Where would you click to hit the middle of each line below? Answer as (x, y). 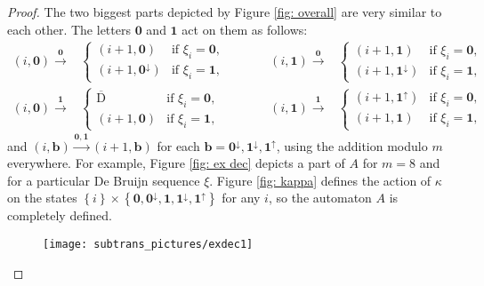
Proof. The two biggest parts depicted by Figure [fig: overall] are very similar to (225, 12)
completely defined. (60, 215)
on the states (42, 198)
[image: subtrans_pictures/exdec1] (148, 244)
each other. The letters (69, 29)
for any (241, 198)
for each (178, 145)
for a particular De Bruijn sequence (104, 180)
